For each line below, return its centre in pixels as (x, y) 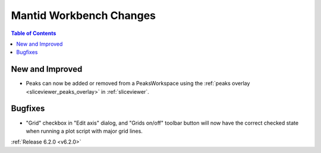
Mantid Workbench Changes (83, 15)
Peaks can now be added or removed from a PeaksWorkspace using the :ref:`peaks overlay (138, 84)
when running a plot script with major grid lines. (84, 131)
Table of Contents (34, 33)
